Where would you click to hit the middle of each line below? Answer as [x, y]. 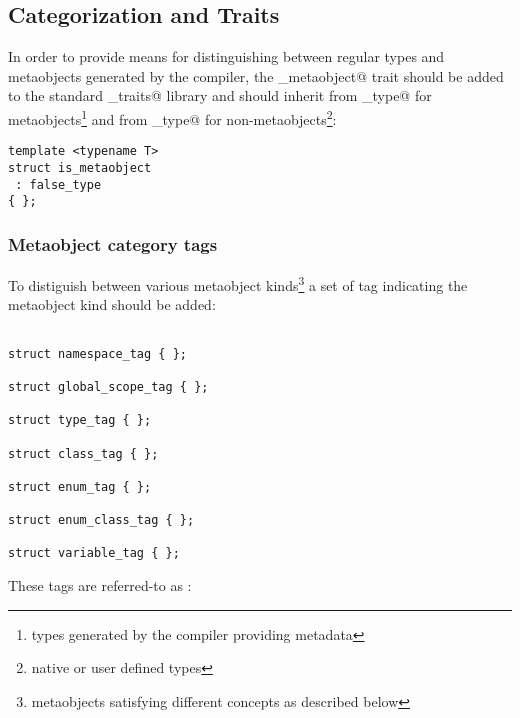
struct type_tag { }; [80, 420]
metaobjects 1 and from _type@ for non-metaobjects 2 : [172, 117]
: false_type [58, 184]
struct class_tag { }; [83, 453]
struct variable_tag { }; [94, 553]
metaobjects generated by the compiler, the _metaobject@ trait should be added [256, 75]
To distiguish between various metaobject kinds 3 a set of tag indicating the [238, 283]
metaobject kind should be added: [112, 304]
